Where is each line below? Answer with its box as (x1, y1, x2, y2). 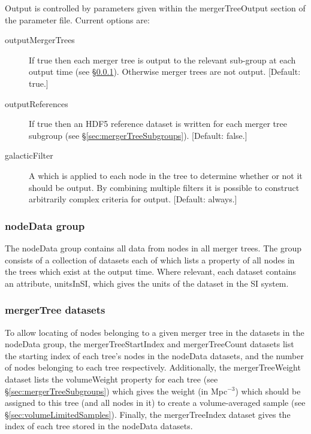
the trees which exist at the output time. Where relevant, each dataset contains (5, 265, 297, 278)
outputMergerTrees (5, 34, 75, 46)
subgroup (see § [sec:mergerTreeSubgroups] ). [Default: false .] (29, 129, 247, 141)
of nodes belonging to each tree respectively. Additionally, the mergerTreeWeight (5, 361, 301, 374)
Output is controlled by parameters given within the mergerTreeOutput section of (5, 2, 306, 14)
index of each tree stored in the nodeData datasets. (5, 420, 193, 432)
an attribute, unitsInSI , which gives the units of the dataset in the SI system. (5, 277, 289, 289)
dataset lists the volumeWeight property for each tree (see (5, 372, 218, 385)
